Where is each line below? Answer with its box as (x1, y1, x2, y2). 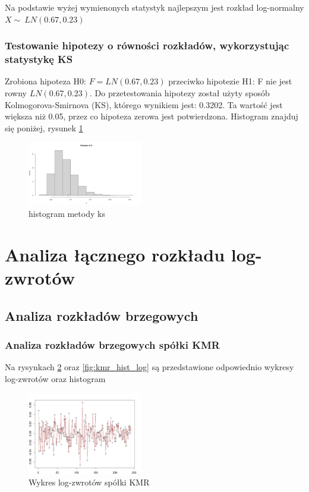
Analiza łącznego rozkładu (5, 242, 225, 266)
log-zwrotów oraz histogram (5, 372, 106, 384)
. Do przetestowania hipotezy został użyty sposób (89, 86, 270, 99)
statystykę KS (5, 52, 73, 67)
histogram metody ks (29, 207, 105, 220)
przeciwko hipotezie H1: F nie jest (168, 75, 292, 87)
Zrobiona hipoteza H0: (5, 75, 86, 87)
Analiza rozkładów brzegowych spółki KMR (5, 338, 220, 352)
